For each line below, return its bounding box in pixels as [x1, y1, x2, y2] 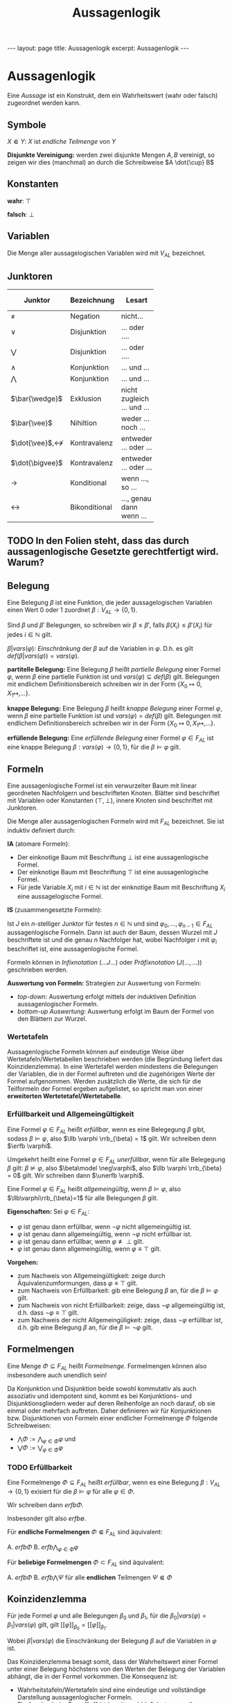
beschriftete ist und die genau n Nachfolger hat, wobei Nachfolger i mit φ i [7, 936, 217, 946]
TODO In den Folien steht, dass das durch [7, 535, 189, 547]
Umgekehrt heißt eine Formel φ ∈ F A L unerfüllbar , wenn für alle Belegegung [7, 1155, 226, 1165]
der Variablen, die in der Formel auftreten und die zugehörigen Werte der [7, 1070, 215, 1078]
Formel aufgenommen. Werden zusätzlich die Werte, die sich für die [7, 1077, 202, 1086]
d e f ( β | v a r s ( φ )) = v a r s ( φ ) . [7, 651, 80, 660]
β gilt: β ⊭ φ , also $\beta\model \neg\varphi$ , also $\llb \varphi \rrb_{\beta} [7, 1164, 222, 1172]
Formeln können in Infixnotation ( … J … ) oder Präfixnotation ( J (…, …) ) [7, 958, 202, 967]
